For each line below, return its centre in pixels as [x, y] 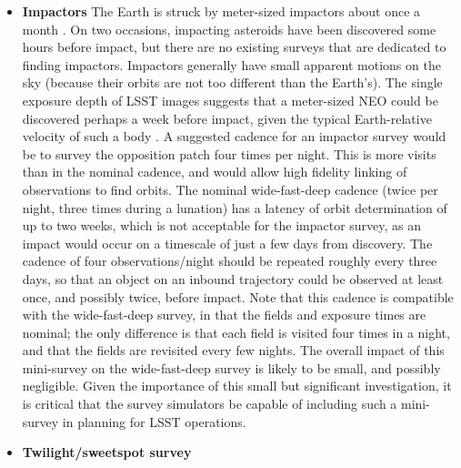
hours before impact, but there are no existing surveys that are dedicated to [234, 47]
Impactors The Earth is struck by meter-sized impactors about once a [221, 11]
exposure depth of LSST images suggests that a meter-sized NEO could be [230, 100]
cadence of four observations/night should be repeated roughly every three [230, 261]
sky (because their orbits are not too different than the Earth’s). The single [232, 82]
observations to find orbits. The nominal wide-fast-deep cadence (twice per [230, 189]
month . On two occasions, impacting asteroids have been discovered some [229, 29]
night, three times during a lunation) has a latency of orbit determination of [235, 207]
